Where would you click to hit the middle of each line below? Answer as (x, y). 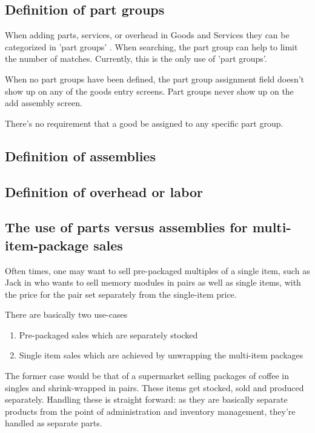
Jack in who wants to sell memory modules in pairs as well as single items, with (153, 282)
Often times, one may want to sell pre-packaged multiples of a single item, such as (157, 270)
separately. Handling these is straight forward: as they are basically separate (146, 399)
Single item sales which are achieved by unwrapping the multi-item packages (161, 355)
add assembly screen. (44, 103)
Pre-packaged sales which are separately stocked (108, 334)
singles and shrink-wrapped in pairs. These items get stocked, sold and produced (154, 387)
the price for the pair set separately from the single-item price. (121, 294)
